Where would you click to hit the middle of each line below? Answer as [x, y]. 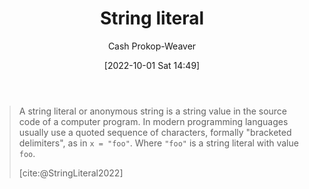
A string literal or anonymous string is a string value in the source [153, 111]
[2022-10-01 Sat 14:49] [152, 65]
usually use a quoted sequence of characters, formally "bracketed [155, 132]
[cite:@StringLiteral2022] [71, 173]
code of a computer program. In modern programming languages [153, 121]
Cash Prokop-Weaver [152, 46]
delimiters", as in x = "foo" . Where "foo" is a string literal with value [158, 143]
